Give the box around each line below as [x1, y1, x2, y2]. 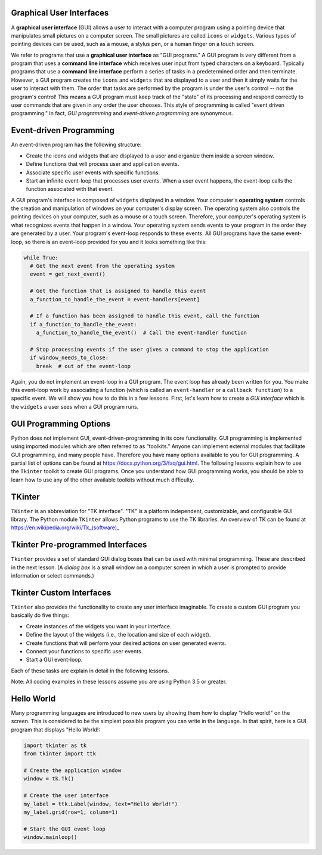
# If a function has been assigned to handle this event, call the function [30, 313, 259, 319]
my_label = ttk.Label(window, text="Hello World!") [23, 800, 178, 807]
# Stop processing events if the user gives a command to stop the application [30, 346, 270, 353]
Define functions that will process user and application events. [26, 160, 179, 168]
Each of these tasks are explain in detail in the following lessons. [11, 667, 169, 674]
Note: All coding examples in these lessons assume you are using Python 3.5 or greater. [11, 678, 227, 686]
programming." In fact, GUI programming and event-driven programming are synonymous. [11, 110, 234, 117]
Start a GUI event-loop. [26, 656, 83, 663]
